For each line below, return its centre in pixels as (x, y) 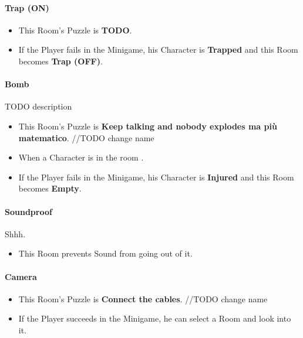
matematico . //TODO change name (86, 137)
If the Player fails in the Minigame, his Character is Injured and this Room (156, 177)
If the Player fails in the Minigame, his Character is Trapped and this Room (158, 49)
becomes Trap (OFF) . (60, 61)
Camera (21, 276)
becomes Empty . (50, 188)
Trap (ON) (27, 7)
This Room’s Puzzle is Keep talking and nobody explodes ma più (148, 126)
